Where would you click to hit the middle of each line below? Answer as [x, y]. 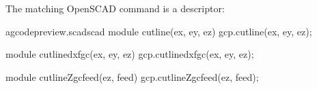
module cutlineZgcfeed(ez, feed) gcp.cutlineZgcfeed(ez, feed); [132, 76]
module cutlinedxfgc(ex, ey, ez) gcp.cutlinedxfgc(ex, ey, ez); [130, 54]
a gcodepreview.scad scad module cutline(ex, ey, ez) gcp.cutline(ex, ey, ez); [159, 31]
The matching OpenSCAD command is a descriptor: [115, 8]
